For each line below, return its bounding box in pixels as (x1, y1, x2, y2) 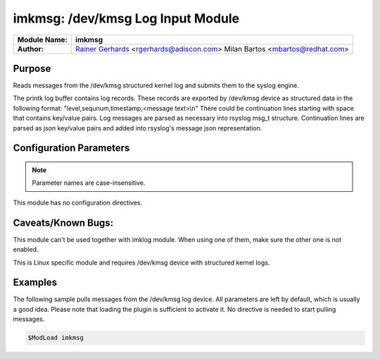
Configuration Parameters (13, 142, 130, 154)
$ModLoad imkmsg (27, 334, 84, 342)
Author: (17, 44, 44, 54)
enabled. (13, 245, 39, 254)
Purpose (13, 62, 51, 74)
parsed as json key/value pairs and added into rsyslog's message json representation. (13, 123, 262, 132)
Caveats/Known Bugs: (13, 217, 114, 229)
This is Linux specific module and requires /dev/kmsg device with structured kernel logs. (13, 258, 270, 267)
